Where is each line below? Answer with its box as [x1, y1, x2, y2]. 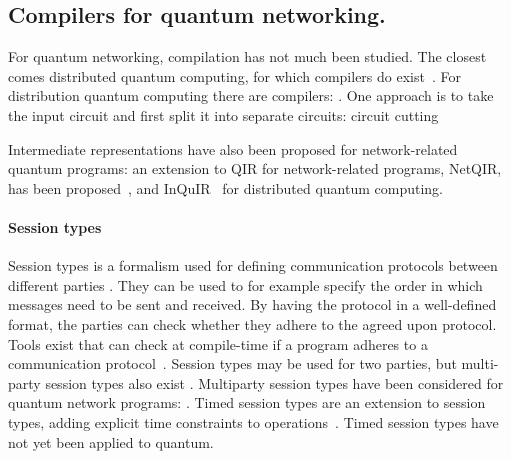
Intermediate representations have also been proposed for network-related [8, 138, 458, 159]
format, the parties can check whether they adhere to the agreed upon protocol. [8, 313, 497, 334]
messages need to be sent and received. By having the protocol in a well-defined [8, 294, 497, 315]
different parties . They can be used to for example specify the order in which [8, 274, 483, 295]
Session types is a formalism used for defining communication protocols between [8, 255, 498, 276]
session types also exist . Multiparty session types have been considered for [45, 372, 504, 393]
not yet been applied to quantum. [8, 431, 214, 452]
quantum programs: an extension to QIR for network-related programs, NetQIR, [8, 158, 502, 179]
